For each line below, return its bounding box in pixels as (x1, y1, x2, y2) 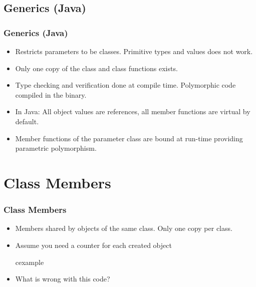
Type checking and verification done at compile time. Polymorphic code (15, 80, 236, 90)
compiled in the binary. (15, 89, 87, 100)
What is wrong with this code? (15, 273, 110, 284)
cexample (15, 256, 44, 267)
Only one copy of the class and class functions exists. (15, 63, 178, 73)
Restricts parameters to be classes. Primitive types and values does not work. (15, 46, 253, 56)
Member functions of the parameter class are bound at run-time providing (15, 133, 243, 143)
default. (15, 116, 39, 126)
